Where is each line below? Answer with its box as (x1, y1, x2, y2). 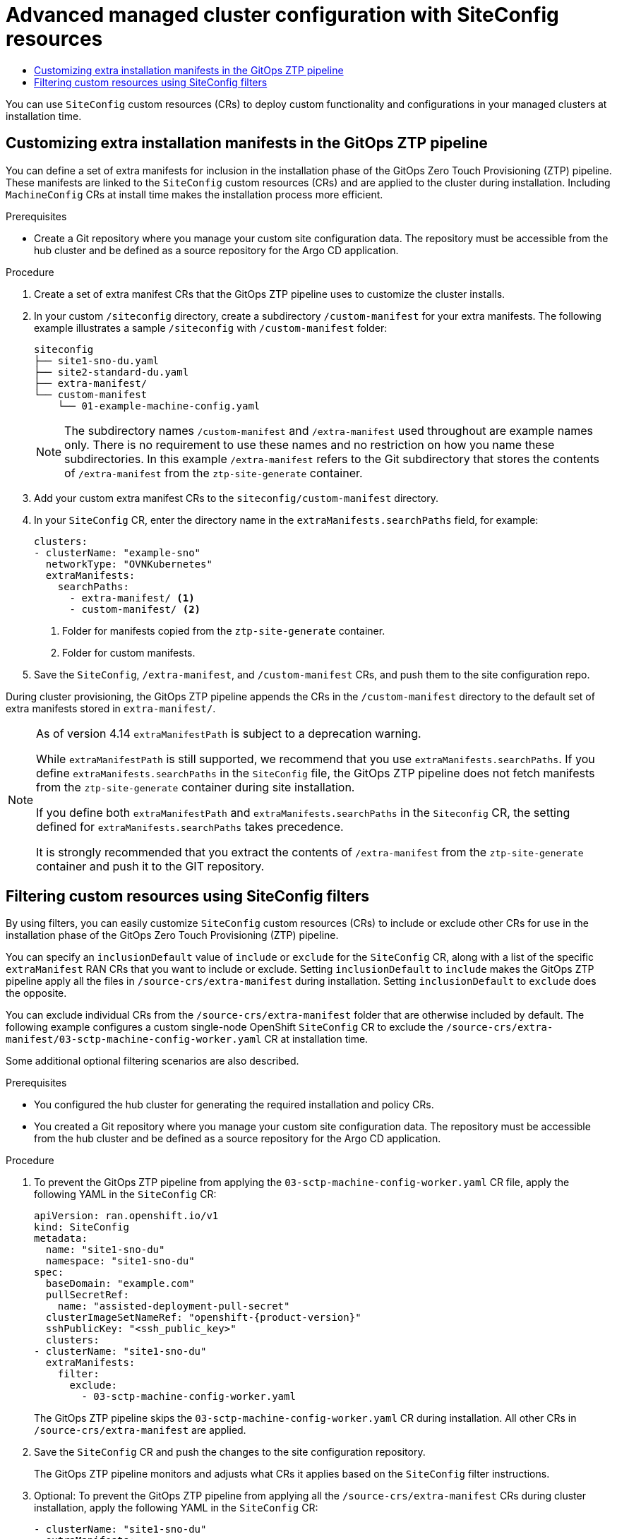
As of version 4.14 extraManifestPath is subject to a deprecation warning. (36, 726, 421, 741)
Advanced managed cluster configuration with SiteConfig (6, 3, 559, 27)
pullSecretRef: (45, 1289, 129, 1301)
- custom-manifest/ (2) (69, 603, 201, 615)
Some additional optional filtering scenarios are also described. (6, 1055, 299, 1067)
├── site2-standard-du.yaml (34, 366, 189, 378)
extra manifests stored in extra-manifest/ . (6, 702, 216, 714)
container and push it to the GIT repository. (36, 858, 265, 873)
